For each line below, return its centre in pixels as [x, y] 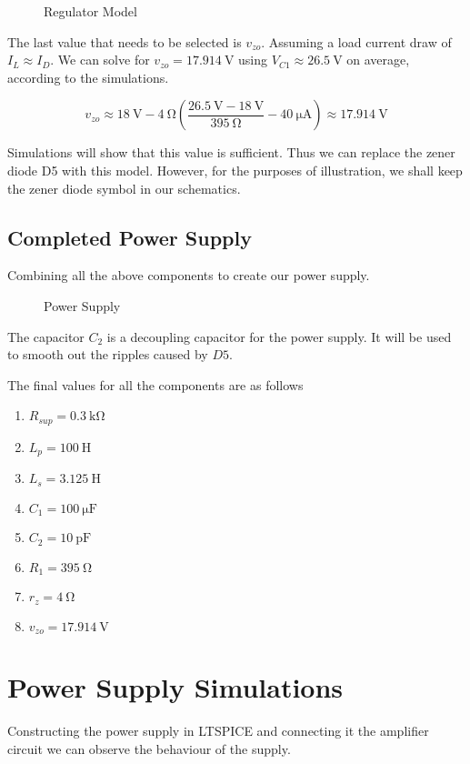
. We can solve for [100, 60]
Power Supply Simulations [175, 687]
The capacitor [46, 336]
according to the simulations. [88, 77]
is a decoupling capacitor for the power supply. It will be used [279, 336]
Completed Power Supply [130, 237]
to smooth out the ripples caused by [108, 354]
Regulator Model [90, 11]
